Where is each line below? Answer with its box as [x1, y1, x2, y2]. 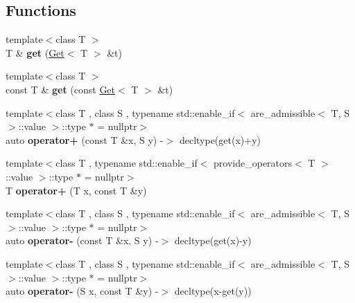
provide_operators [214, 156, 293, 170]
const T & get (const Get [6, 82, 116, 96]
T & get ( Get [6, 45, 64, 59]
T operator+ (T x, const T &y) [6, 183, 147, 197]
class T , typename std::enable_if [55, 156, 198, 170]
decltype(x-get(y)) [174, 284, 252, 298]
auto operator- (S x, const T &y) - [6, 284, 159, 298]
